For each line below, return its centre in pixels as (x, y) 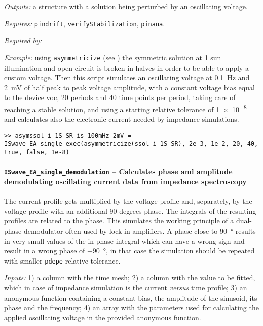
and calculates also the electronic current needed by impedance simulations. (122, 119)
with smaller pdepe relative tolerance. (62, 260)
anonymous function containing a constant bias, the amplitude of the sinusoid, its (131, 297)
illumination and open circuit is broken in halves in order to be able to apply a (126, 67)
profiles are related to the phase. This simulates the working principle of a (119, 221)
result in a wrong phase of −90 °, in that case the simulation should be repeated (129, 251)
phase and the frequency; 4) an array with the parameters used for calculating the (131, 307)
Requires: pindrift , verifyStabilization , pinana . (85, 23)
